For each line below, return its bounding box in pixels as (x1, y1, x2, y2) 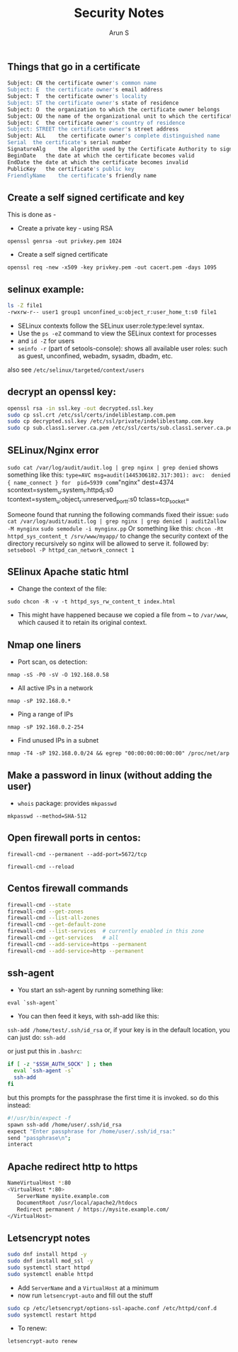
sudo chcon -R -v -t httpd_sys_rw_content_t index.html (7, 598, 176, 606)
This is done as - (7, 211, 57, 219)
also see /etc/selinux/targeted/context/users (7, 365, 145, 374)
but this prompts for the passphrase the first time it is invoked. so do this (7, 1093, 220, 1102)
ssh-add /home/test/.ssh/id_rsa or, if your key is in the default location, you (7, 1026, 230, 1034)
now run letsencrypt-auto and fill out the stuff (17, 1291, 154, 1300)
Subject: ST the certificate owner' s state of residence (7, 99, 179, 106)
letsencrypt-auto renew (7, 1338, 78, 1345)
